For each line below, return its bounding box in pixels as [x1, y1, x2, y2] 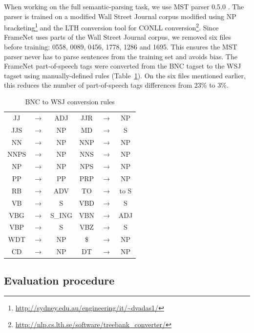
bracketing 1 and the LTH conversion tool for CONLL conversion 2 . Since [4, 21, 219, 32]
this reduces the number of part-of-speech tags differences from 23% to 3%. [4, 80, 229, 90]
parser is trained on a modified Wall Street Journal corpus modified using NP [4, 11, 236, 21]
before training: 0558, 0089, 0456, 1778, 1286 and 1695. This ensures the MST [4, 42, 237, 52]
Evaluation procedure [4, 272, 115, 287]
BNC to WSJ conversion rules [25, 96, 115, 106]
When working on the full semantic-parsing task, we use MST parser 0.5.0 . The [4, 1, 244, 11]
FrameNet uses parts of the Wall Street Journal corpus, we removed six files [4, 32, 231, 42]
